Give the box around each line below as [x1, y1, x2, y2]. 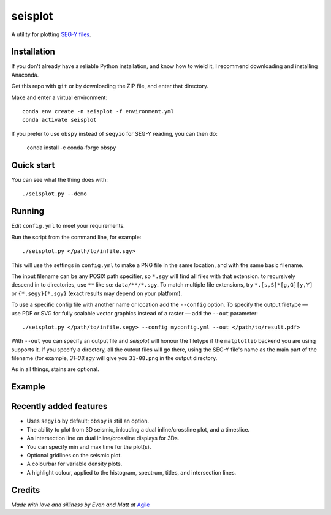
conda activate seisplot [22, 116, 97, 124]
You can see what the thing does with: [11, 176, 108, 184]
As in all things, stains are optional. [11, 366, 99, 373]
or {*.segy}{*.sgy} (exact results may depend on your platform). [11, 290, 183, 297]
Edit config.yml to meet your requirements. [11, 222, 125, 230]
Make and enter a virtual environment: [11, 94, 107, 101]
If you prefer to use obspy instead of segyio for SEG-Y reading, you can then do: [11, 130, 218, 137]
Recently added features [11, 401, 108, 412]
